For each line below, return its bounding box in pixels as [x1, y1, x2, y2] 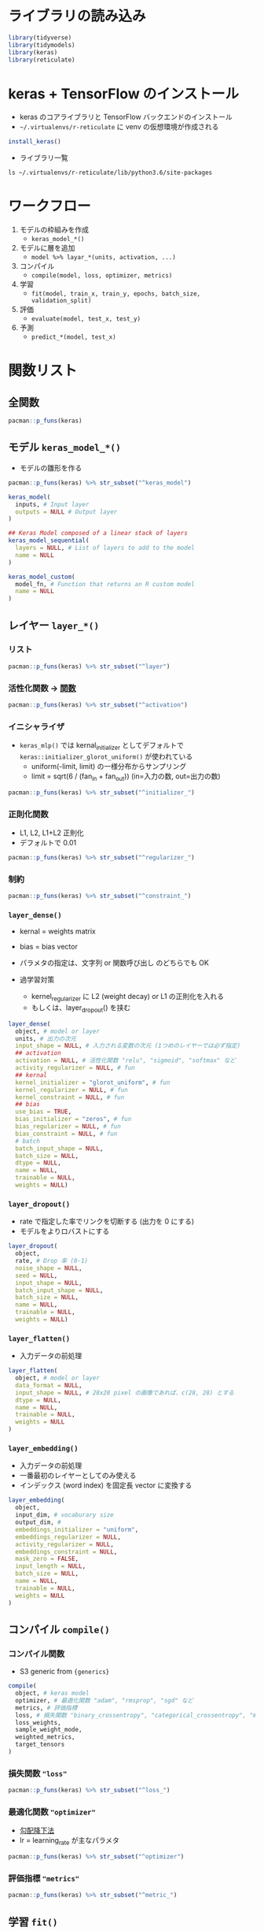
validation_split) [31, 297, 92, 305]
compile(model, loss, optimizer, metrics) [31, 272, 173, 280]
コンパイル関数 [8, 1648, 65, 1659]
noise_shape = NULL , [15, 1264, 82, 1272]
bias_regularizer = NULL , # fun [15, 1123, 122, 1131]
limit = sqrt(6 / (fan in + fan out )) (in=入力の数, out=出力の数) [31, 771, 222, 782]
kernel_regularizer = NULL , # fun [15, 1086, 128, 1094]
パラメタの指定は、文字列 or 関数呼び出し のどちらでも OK [19, 958, 210, 967]
